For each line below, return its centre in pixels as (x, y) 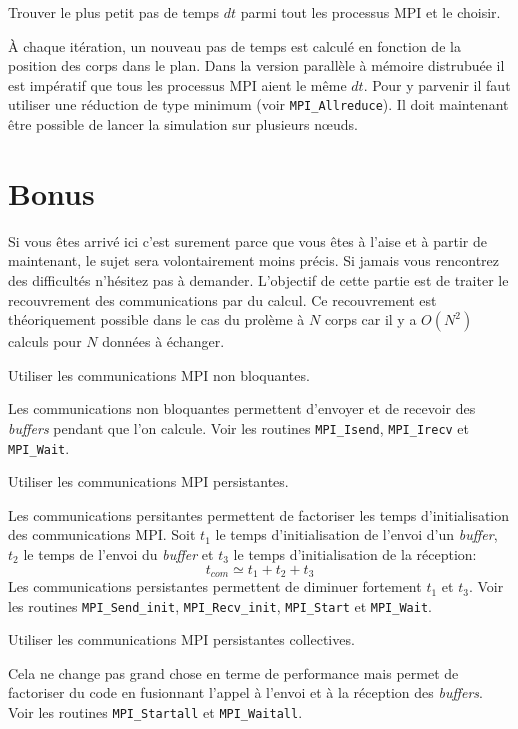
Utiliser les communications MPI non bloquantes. (159, 374)
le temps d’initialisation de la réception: (355, 554)
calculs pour (45, 341)
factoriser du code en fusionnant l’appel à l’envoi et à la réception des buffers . (245, 692)
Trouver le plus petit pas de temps (114, 12)
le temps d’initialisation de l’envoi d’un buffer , (356, 534)
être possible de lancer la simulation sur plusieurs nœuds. (183, 124)
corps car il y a (370, 319)
